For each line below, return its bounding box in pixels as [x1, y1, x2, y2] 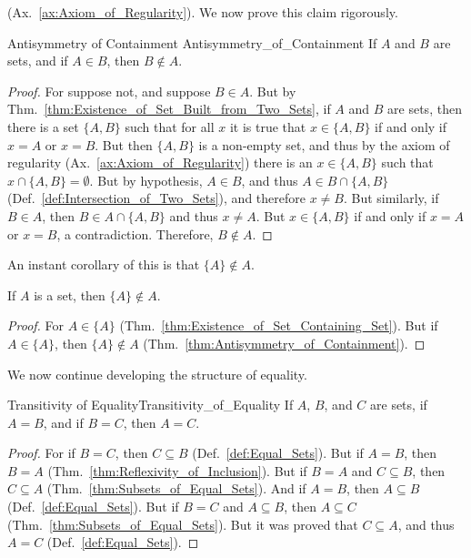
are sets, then [387, 99, 462, 118]
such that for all [125, 117, 215, 136]
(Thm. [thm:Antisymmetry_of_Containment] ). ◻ [143, 333, 426, 352]
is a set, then [34, 285, 105, 304]
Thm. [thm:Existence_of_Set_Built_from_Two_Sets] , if [7, 99, 331, 118]
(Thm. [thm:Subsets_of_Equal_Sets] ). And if [46, 479, 306, 498]
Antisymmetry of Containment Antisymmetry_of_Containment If [7, 33, 377, 52]
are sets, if [370, 395, 427, 414]
